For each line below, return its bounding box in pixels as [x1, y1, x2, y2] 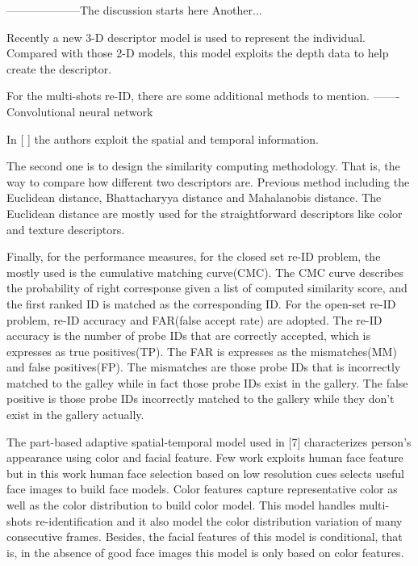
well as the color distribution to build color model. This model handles [6, 497, 356, 514]
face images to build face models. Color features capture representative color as [6, 480, 398, 497]
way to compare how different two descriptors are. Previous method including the [6, 173, 410, 190]
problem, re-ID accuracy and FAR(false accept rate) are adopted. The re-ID [6, 311, 382, 328]
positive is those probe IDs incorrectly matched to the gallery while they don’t [6, 390, 395, 407]
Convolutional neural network [6, 103, 153, 119]
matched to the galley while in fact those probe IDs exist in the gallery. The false [6, 374, 408, 391]
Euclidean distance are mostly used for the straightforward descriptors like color [6, 204, 403, 221]
